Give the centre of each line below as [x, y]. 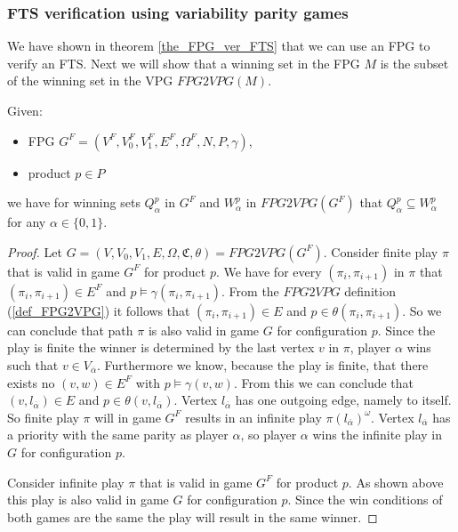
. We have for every [269, 271]
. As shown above [396, 482]
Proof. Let [35, 251]
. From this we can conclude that [324, 382]
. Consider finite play [381, 251]
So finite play [43, 417]
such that [33, 364]
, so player [269, 435]
